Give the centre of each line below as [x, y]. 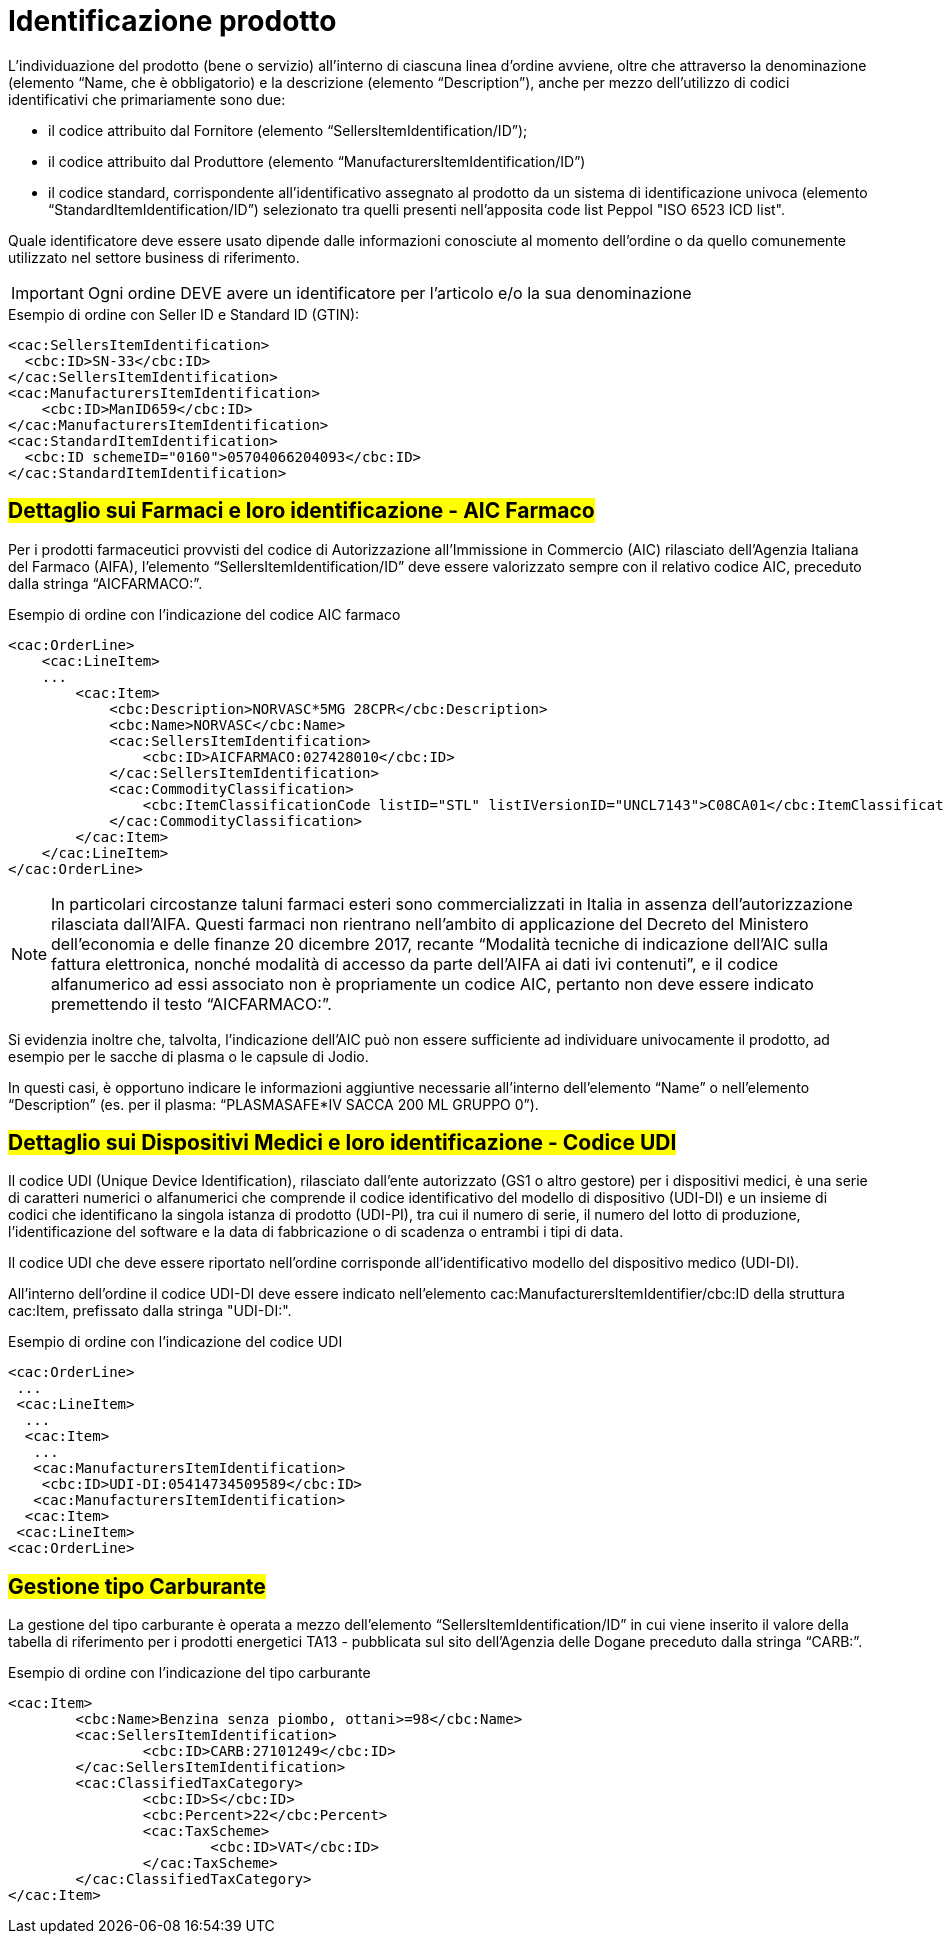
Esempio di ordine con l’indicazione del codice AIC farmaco [204, 614]
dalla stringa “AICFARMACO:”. [105, 583]
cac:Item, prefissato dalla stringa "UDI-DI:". [150, 1311]
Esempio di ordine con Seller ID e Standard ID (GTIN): [184, 314]
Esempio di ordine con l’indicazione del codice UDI [175, 1342]
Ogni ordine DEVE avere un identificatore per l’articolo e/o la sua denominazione [389, 292]
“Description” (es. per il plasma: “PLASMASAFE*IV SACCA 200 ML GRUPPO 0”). [273, 1104]
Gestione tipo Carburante [137, 1586]
